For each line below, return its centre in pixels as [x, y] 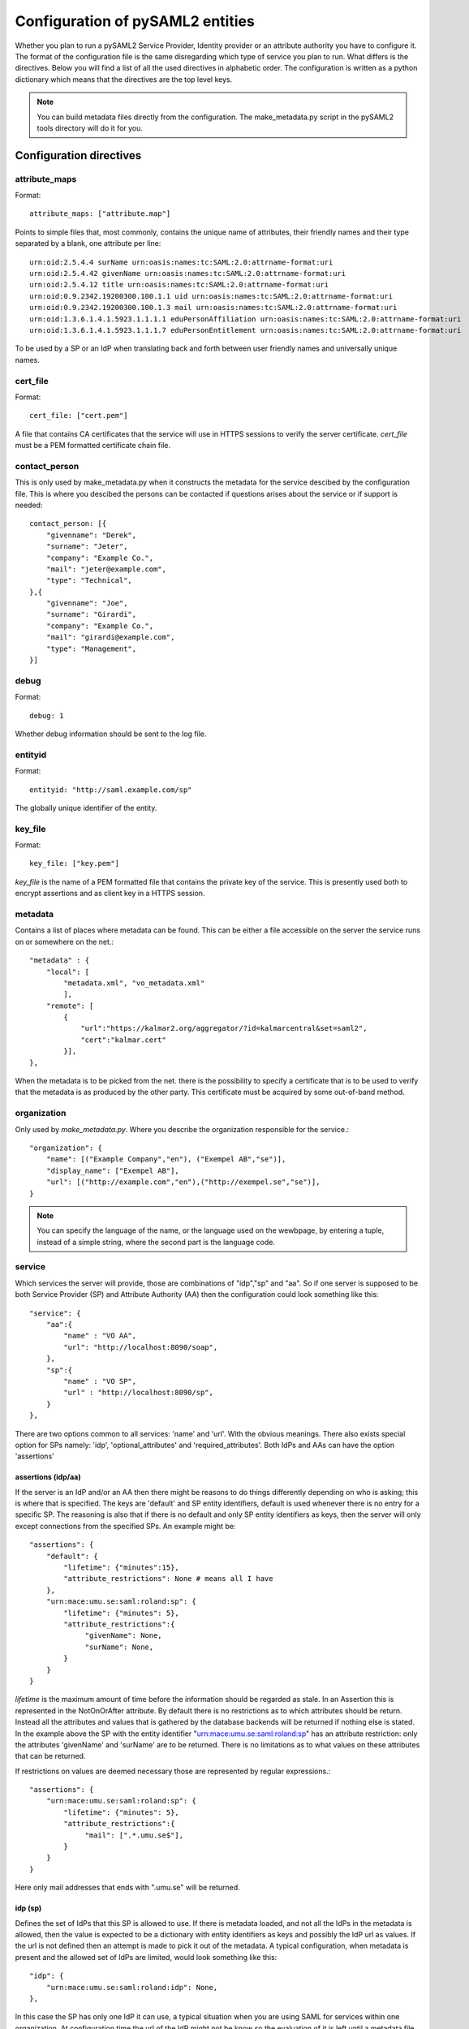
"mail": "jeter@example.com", [106, 569]
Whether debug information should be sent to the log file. [111, 734]
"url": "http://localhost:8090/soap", [141, 1347]
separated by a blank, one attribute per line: [88, 243]
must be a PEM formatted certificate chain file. [93, 446]
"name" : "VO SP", [100, 1381]
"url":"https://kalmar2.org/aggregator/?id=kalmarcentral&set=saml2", [224, 1028]
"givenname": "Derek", [91, 535]
